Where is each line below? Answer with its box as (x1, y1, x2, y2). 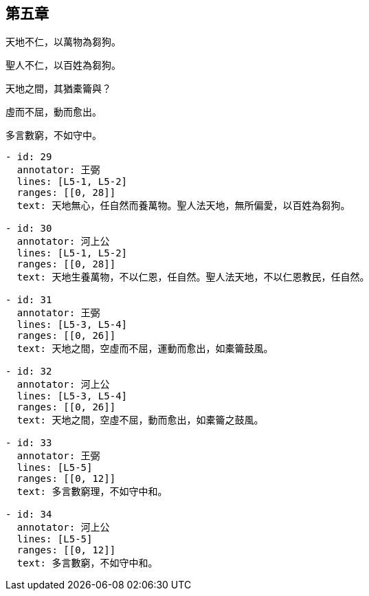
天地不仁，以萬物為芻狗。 (5, 36, 121, 48)
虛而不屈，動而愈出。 (5, 106, 102, 118)
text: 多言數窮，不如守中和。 (16, 558, 158, 569)
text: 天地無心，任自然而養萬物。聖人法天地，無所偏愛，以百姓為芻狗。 (16, 200, 350, 212)
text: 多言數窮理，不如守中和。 (16, 486, 168, 498)
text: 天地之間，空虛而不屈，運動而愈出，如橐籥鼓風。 (16, 343, 273, 355)
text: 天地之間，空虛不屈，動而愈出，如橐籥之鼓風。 (16, 415, 264, 426)
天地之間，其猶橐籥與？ (5, 82, 111, 95)
